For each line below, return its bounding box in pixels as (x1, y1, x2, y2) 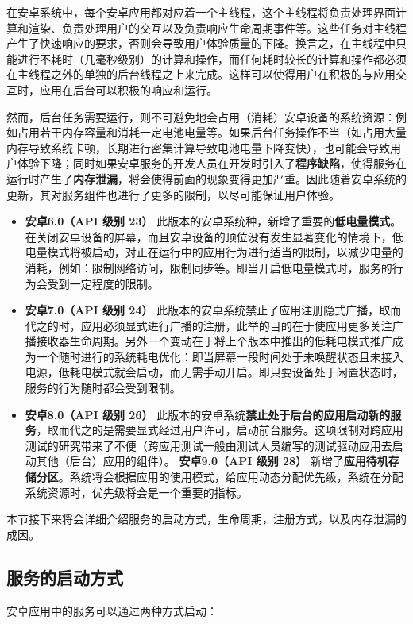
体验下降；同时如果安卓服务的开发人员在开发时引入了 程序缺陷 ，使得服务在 (17, 155, 407, 171)
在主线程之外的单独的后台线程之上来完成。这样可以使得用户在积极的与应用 (6, 66, 396, 83)
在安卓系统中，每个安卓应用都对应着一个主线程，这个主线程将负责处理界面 (6, 4, 396, 20)
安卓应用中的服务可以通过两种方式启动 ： (6, 602, 218, 618)
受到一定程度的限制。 (47, 275, 159, 291)
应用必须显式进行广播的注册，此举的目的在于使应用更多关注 (80, 317, 392, 333)
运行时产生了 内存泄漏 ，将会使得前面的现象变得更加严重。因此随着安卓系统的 (6, 170, 407, 187)
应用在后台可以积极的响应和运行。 (39, 81, 218, 98)
